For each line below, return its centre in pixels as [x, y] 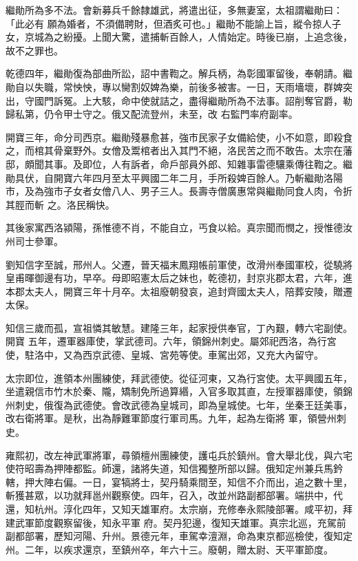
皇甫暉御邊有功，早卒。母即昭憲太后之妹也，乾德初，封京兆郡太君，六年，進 [179, 278]
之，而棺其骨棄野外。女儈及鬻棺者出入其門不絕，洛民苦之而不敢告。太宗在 [174, 150]
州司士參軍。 [34, 241]
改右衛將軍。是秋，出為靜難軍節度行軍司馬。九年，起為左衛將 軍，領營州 [171, 418]
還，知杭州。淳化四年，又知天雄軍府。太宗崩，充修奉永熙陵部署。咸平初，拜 [179, 509]
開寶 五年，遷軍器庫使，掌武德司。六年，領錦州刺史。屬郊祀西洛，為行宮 [171, 341]
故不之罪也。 [34, 50]
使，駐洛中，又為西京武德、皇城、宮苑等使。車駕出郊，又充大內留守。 [165, 355]
